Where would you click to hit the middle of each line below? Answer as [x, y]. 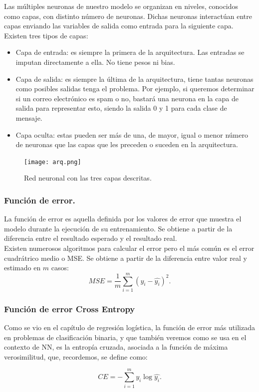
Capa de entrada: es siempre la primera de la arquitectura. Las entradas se [130, 52]
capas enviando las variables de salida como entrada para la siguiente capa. [119, 26]
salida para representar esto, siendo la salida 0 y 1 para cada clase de [121, 108]
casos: [60, 268]
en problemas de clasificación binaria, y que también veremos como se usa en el [125, 337]
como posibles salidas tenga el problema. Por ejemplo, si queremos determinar [135, 89]
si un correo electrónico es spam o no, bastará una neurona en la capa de [127, 98]
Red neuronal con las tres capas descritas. [88, 178]
